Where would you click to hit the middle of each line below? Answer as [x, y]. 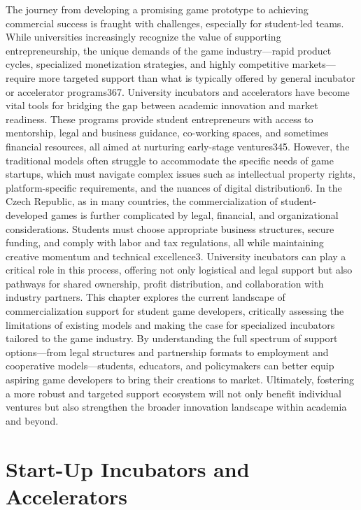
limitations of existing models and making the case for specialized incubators [170, 324]
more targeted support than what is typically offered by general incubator [197, 77]
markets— [314, 64]
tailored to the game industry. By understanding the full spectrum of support [172, 338]
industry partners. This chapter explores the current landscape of [146, 297]
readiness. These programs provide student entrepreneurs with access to [160, 119]
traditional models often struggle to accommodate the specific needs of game [170, 160]
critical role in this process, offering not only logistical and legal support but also [179, 270]
